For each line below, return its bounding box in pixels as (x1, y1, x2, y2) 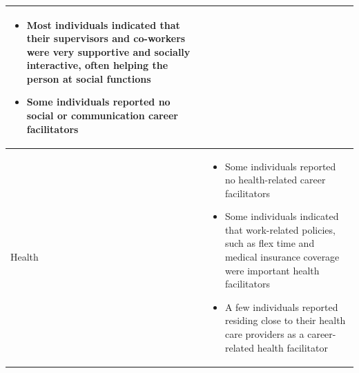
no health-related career (224, 172, 326, 187)
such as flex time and (224, 236, 315, 250)
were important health (224, 263, 320, 277)
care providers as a (224, 327, 304, 341)
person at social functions (26, 71, 151, 85)
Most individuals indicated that (26, 17, 180, 32)
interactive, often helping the (26, 58, 168, 72)
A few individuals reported (224, 299, 338, 314)
